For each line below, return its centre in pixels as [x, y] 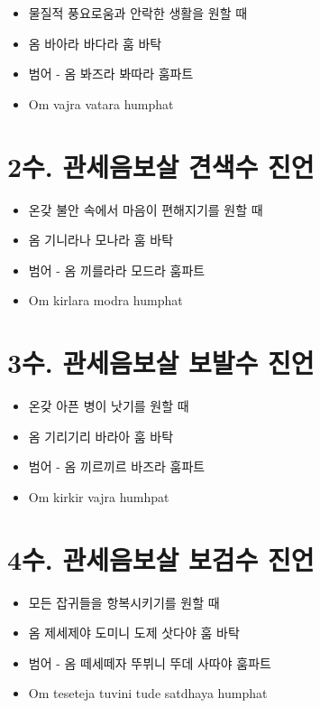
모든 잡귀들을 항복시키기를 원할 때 [124, 602]
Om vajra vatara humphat [101, 103]
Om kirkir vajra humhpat [99, 496]
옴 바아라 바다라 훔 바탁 [95, 43]
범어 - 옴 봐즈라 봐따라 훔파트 [111, 74]
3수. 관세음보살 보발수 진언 [161, 363]
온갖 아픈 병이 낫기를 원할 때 [109, 405]
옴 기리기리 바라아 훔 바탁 [101, 436]
